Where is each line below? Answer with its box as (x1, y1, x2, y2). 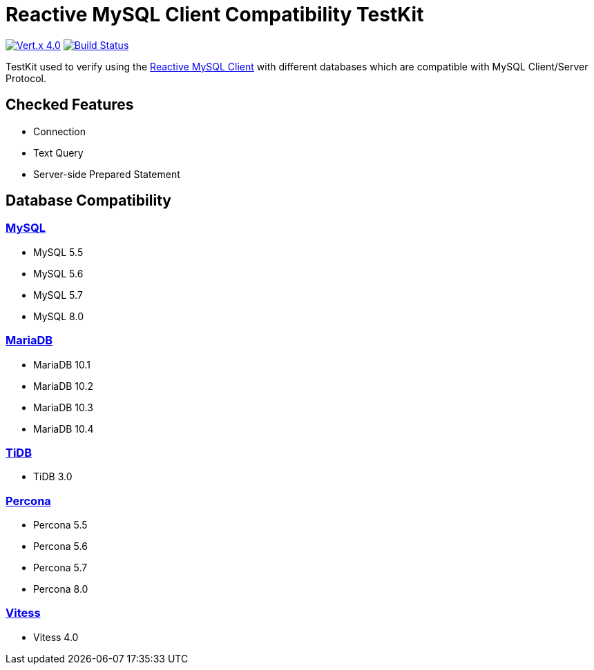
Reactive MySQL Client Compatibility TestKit (6, 3, 424, 26)
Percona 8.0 (33, 583, 88, 595)
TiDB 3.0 (33, 471, 73, 483)
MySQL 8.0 (33, 310, 84, 322)
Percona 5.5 (33, 519, 88, 531)
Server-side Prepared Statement (33, 168, 180, 180)
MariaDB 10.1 (33, 358, 91, 371)
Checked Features (6, 96, 134, 114)
